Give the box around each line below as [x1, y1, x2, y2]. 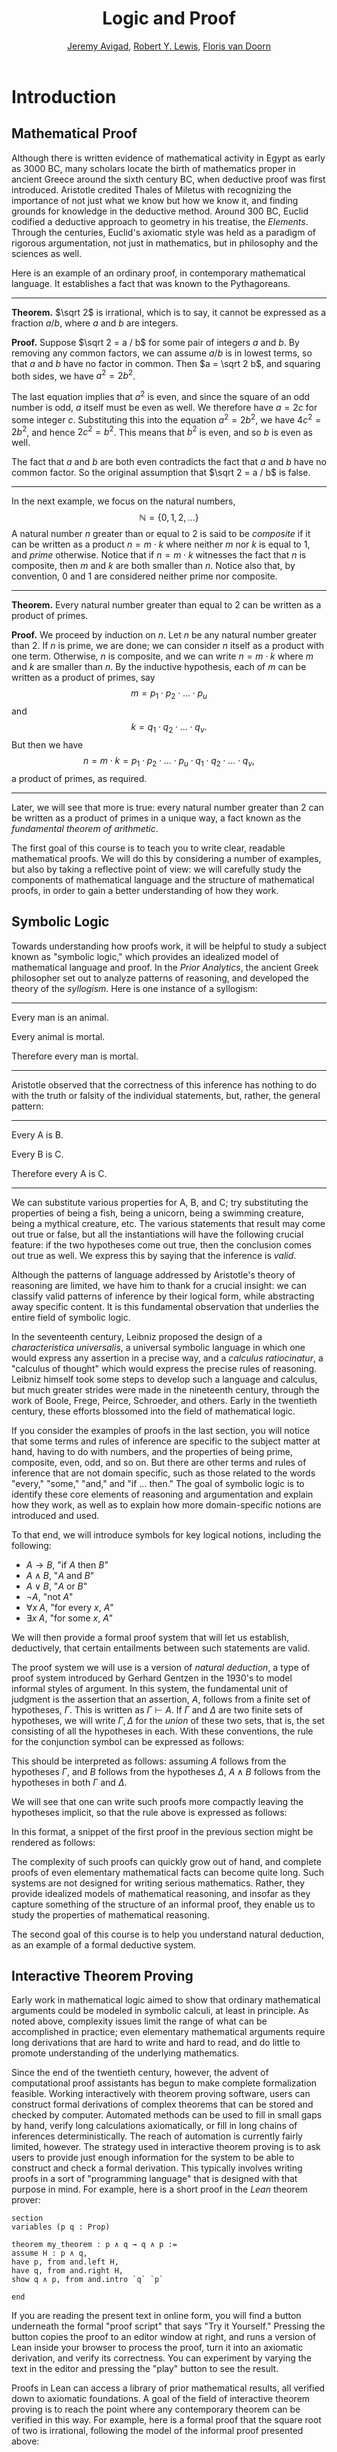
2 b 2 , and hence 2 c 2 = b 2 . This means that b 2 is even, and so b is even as [11, 424, 313, 438]
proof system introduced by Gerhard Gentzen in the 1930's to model [11, 1672, 293, 1684]
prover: [11, 2194, 41, 2206]
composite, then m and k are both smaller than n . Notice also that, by [11, 560, 296, 572]
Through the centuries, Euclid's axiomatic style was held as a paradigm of [11, 226, 316, 238]
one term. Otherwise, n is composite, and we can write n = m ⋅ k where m [11, 650, 314, 662]
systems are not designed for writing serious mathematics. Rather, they [11, 1877, 306, 1889]
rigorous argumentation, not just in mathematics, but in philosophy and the [11, 237, 319, 249]
